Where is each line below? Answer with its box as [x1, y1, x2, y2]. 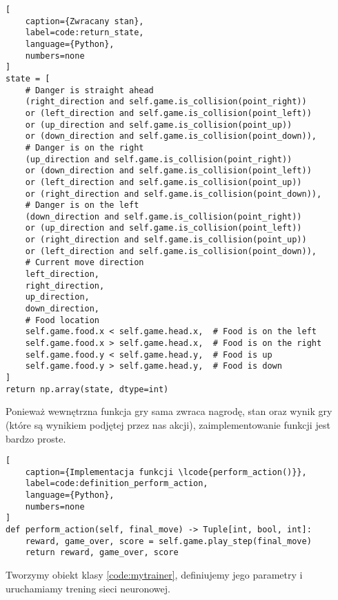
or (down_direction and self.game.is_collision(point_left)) [25, 166, 312, 176]
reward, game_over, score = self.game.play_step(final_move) [25, 536, 312, 546]
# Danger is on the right [25, 142, 144, 153]
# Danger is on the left [25, 200, 139, 211]
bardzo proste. [6, 431, 66, 445]
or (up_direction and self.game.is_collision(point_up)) [25, 119, 292, 130]
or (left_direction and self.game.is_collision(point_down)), [25, 246, 317, 256]
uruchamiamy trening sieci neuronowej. [6, 581, 170, 595]
